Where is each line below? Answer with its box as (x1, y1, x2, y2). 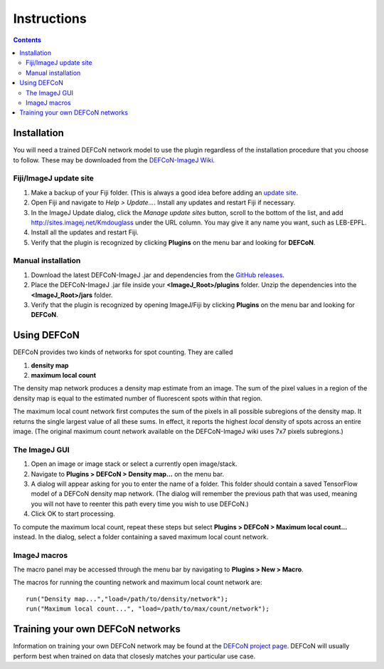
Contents (13, 36, 42, 44)
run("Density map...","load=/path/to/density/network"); (26, 595, 229, 603)
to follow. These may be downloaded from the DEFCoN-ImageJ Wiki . (13, 155, 215, 164)
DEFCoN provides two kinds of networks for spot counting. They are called (13, 348, 233, 356)
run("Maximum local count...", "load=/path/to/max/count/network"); (26, 605, 270, 613)
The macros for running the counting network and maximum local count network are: (13, 578, 262, 587)
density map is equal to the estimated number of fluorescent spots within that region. (13, 394, 263, 403)
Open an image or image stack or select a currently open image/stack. (31, 460, 238, 468)
